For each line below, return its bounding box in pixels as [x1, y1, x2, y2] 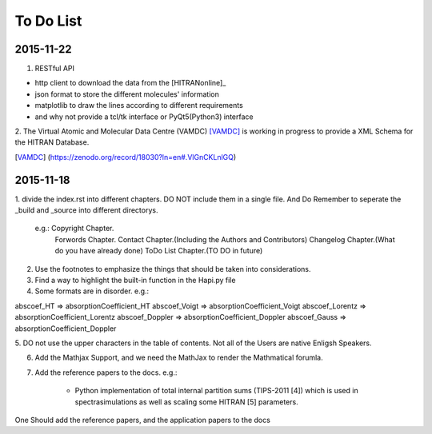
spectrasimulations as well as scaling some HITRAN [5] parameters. [74, 396, 299, 407]
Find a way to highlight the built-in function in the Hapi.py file [34, 276, 236, 285]
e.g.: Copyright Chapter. [34, 224, 114, 233]
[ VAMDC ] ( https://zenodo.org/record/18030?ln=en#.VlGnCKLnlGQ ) [14, 152, 237, 161]
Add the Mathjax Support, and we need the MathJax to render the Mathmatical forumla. [34, 352, 323, 363]
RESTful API [34, 64, 75, 74]
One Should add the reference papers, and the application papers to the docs [14, 415, 271, 424]
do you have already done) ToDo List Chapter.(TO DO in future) [54, 246, 263, 256]
